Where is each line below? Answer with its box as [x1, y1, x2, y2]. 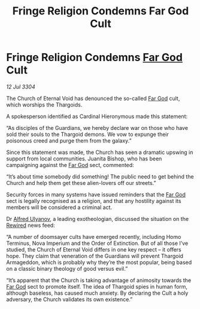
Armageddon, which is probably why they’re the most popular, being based [6, 259, 192, 266]
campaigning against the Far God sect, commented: [6, 161, 135, 168]
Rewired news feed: [6, 222, 55, 229]
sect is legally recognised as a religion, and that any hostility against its [6, 197, 181, 204]
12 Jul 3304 [6, 83, 35, 90]
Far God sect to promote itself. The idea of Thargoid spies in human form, [6, 283, 187, 290]
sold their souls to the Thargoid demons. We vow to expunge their [6, 131, 169, 138]
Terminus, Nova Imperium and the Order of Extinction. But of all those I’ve [6, 240, 189, 247]
